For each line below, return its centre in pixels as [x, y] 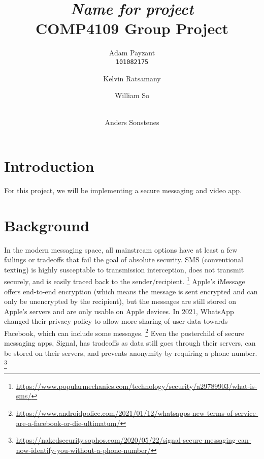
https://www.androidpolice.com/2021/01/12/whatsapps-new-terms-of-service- [137, 412]
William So [132, 95]
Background [47, 225]
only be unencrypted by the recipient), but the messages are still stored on [120, 301]
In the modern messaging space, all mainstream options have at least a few [121, 249]
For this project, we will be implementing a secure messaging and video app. [123, 190]
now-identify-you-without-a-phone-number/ [83, 450]
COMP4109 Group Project [132, 28]
